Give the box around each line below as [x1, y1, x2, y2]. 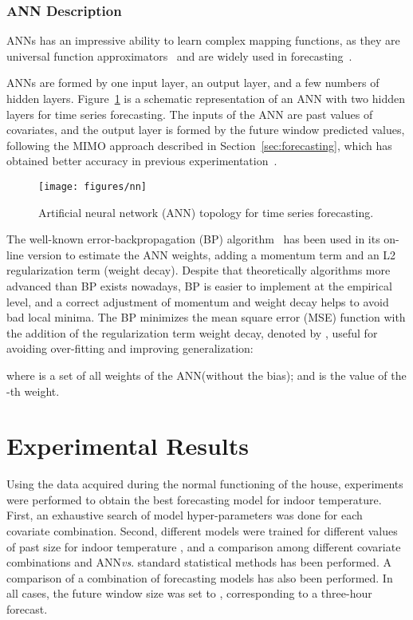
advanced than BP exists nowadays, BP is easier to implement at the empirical [6, 278, 392, 294]
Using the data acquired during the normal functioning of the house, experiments [6, 476, 403, 492]
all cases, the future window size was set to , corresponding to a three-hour [6, 585, 372, 602]
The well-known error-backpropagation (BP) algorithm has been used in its [6, 231, 380, 247]
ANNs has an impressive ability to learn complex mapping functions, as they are [6, 32, 400, 49]
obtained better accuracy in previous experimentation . [6, 152, 277, 169]
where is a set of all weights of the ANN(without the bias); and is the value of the [6, 366, 407, 383]
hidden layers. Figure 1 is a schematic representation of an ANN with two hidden [6, 90, 405, 106]
